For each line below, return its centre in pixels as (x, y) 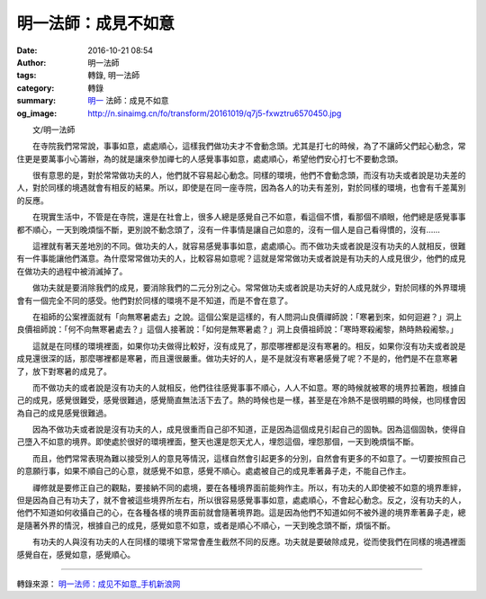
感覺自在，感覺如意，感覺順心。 (76, 554)
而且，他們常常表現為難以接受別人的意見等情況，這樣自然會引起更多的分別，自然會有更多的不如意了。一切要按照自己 (249, 458)
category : (36, 88)
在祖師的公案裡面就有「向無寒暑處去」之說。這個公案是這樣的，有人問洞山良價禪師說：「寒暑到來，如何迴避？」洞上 (247, 317)
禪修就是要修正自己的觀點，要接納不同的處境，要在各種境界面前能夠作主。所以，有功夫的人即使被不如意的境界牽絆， (249, 487)
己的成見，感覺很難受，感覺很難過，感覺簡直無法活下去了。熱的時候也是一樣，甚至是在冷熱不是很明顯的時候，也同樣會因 (241, 400)
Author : (31, 62)
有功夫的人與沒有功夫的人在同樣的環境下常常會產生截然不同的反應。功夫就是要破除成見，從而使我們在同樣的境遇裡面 (249, 542)
